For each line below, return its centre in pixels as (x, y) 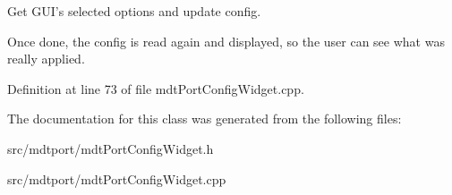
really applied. (46, 59)
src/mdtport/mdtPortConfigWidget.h (111, 148)
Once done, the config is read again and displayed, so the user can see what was (226, 41)
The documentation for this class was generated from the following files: (205, 119)
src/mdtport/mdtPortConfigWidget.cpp (117, 178)
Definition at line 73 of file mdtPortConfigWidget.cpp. (156, 88)
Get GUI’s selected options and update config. (134, 11)
